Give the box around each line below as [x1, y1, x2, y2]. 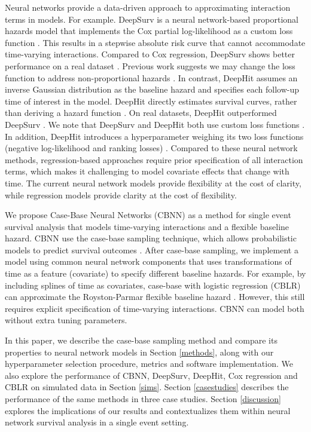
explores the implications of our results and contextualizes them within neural [5, 404, 291, 416]
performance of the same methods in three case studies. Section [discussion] [5, 393, 281, 405]
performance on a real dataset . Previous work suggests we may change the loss [5, 59, 295, 72]
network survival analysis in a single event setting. [5, 416, 189, 428]
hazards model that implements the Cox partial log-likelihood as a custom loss [5, 24, 293, 37]
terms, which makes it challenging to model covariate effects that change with [5, 165, 289, 177]
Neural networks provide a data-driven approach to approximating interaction [5, 1, 291, 13]
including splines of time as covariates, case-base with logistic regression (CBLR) [5, 278, 301, 291]
